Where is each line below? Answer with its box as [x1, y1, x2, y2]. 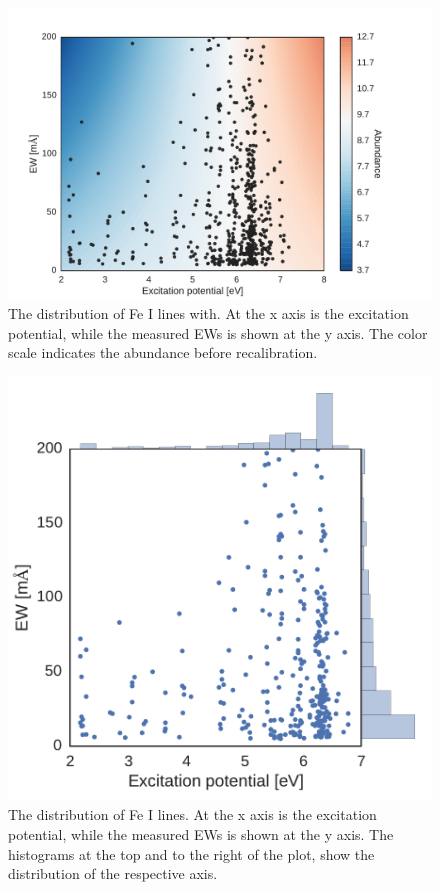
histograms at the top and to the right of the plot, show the [8, 843, 375, 864]
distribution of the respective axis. [8, 863, 218, 884]
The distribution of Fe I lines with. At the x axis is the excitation [8, 303, 409, 324]
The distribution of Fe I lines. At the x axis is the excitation [8, 804, 377, 825]
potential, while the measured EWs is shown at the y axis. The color [8, 322, 428, 343]
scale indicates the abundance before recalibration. [8, 342, 318, 363]
